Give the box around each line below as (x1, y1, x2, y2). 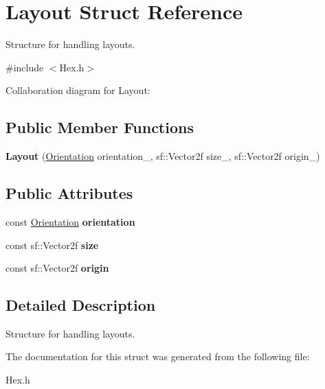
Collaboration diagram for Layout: (5, 83, 150, 97)
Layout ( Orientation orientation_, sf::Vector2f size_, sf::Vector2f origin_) (5, 149, 320, 163)
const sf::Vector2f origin (5, 261, 109, 275)
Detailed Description (5, 294, 156, 316)
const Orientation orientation (5, 214, 135, 228)
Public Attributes (5, 182, 133, 204)
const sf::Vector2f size (5, 237, 99, 252)
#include (5, 60, 44, 74)
